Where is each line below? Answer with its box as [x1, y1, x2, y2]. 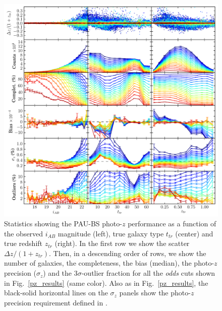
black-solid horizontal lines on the [4, 287, 108, 298]
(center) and [175, 228, 213, 238]
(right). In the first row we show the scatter [54, 238, 190, 248]
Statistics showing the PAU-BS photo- [4, 218, 122, 229]
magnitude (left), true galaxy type [58, 228, 164, 238]
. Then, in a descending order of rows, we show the [49, 247, 206, 258]
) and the [43, 268, 72, 278]
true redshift [4, 238, 43, 248]
